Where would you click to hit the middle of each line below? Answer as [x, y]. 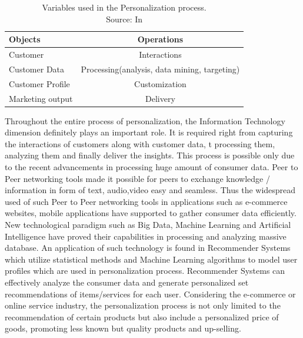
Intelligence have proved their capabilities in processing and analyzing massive [146, 236]
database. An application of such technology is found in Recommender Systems [148, 248]
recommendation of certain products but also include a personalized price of [142, 317]
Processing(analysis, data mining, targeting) [160, 69]
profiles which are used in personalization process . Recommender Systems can [145, 271]
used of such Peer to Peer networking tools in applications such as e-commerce [146, 201]
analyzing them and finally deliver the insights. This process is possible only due [150, 155]
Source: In [124, 19]
